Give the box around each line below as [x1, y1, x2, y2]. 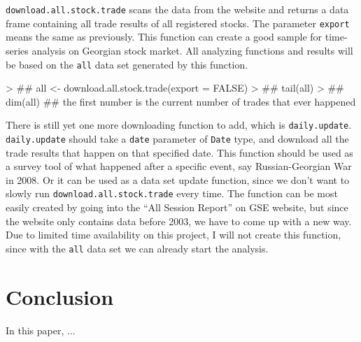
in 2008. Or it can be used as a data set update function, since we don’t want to [6, 172, 350, 187]
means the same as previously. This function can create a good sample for [6, 29, 323, 44]
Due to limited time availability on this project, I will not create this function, [6, 227, 341, 242]
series [6, 43, 29, 57]
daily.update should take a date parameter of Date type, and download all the [6, 131, 349, 145]
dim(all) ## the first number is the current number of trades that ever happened [6, 94, 356, 108]
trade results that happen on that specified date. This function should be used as [6, 145, 353, 159]
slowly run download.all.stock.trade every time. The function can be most [6, 186, 338, 201]
